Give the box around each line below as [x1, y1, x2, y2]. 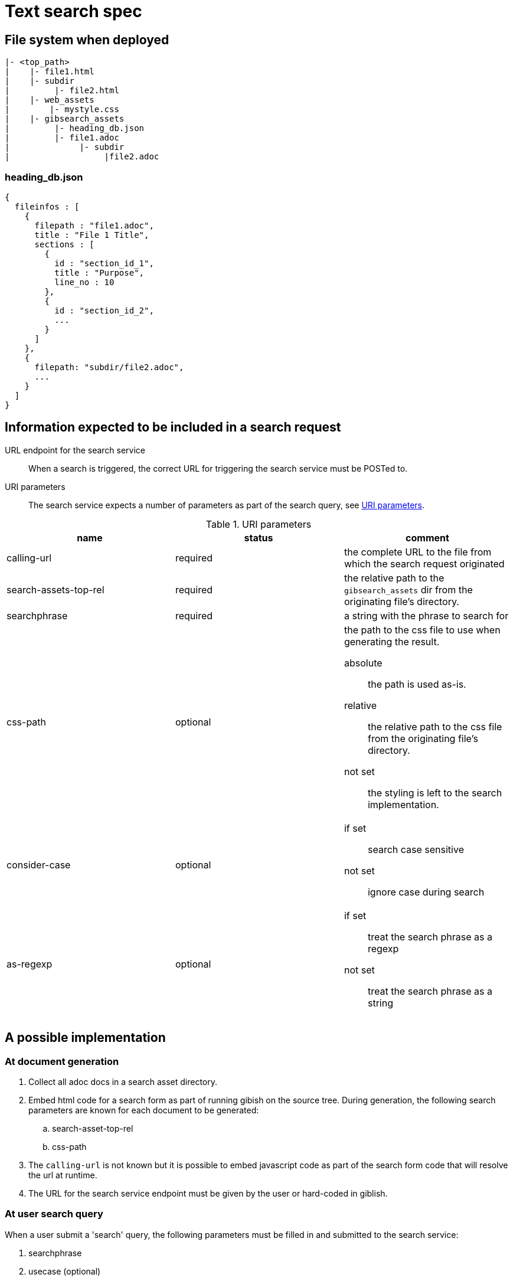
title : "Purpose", [54, 267, 145, 277]
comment [406, 531, 449, 544]
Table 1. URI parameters [205, 518, 312, 530]
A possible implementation [5, 1030, 166, 1045]
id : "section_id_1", [54, 258, 154, 268]
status [244, 531, 273, 544]
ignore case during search [367, 885, 485, 898]
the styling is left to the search [367, 786, 502, 799]
